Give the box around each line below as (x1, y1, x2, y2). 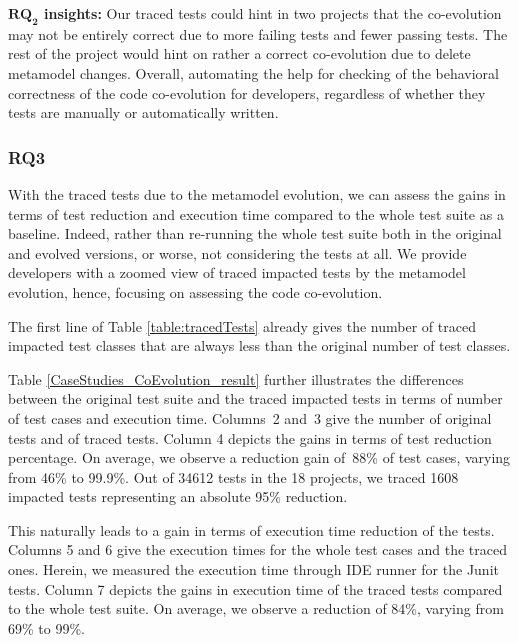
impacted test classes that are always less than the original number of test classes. (8, 335, 511, 356)
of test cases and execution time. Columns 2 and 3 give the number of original (8, 407, 492, 428)
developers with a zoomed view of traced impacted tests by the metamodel (8, 262, 466, 283)
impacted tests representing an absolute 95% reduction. (8, 486, 348, 507)
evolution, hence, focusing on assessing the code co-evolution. (8, 281, 383, 302)
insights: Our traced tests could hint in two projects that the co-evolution (43, 3, 502, 23)
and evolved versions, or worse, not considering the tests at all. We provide (8, 242, 467, 263)
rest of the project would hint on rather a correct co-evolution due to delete (8, 43, 471, 64)
